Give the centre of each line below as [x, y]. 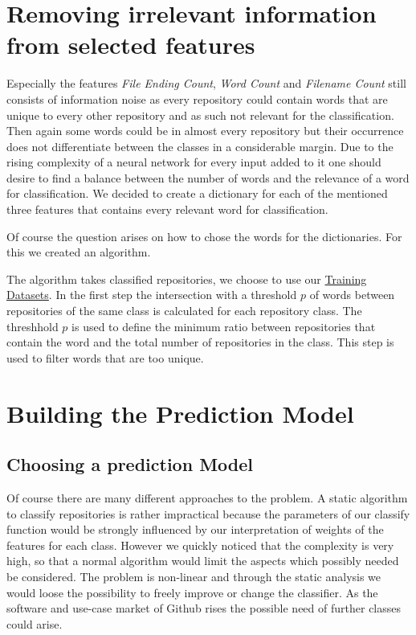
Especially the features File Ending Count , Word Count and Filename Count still [206, 83]
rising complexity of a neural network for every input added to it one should [194, 162]
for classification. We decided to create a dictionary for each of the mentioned [197, 193]
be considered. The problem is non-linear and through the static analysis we [194, 576]
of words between [352, 295]
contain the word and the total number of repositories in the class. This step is [200, 342]
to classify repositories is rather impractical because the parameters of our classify [208, 513]
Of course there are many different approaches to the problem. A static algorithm [207, 497]
